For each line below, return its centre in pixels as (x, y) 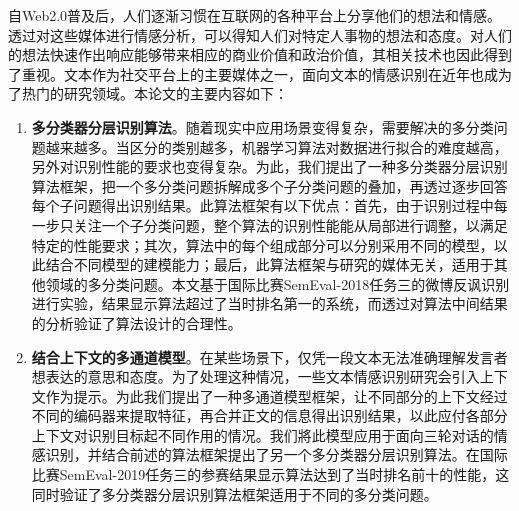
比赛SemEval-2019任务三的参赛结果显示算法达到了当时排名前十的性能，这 (270, 474)
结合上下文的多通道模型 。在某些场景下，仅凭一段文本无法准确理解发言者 (269, 356)
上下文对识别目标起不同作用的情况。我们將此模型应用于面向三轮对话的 (262, 434)
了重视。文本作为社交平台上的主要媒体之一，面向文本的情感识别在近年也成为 (260, 73)
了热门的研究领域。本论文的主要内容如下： (148, 93)
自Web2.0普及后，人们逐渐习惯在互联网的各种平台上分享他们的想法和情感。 (255, 15)
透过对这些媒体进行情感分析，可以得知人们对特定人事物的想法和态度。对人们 (260, 34)
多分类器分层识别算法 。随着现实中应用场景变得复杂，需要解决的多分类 (262, 126)
